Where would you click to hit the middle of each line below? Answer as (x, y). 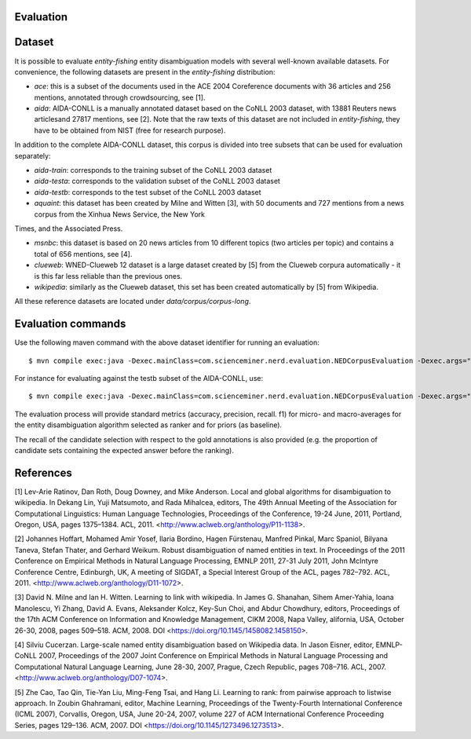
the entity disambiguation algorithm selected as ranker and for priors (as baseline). (148, 425)
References (43, 472)
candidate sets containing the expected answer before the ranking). (124, 450)
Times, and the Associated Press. (69, 229)
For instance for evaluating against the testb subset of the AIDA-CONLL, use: (139, 379)
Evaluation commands (70, 324)
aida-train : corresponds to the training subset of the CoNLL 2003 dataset (153, 170)
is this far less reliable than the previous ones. (108, 276)
